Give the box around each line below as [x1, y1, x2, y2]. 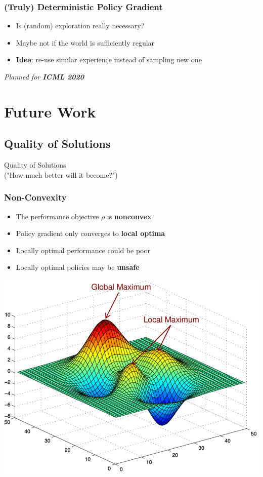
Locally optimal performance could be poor [16, 245, 150, 255]
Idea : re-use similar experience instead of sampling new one [16, 54, 202, 65]
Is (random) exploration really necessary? [16, 20, 145, 31]
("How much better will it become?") [4, 169, 118, 180]
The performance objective [16, 211, 99, 221]
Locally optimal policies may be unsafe [16, 262, 140, 272]
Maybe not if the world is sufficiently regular [16, 37, 155, 48]
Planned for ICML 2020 [4, 71, 84, 82]
